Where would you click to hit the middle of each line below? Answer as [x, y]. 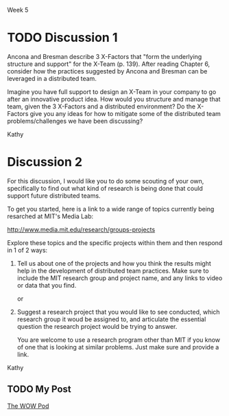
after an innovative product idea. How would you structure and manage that [114, 99]
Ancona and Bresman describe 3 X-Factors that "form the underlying [105, 56]
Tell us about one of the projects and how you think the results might [114, 263]
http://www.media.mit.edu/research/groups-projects [81, 229]
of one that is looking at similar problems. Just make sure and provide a [118, 347]
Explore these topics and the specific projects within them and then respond [115, 242]
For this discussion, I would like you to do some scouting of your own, [106, 181]
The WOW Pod [28, 406]
